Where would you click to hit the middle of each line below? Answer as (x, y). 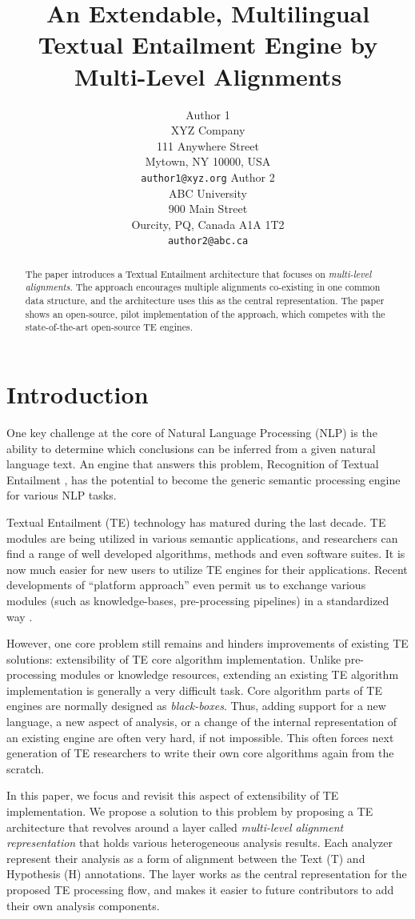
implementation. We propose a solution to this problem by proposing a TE (190, 811)
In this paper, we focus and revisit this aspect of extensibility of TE (173, 795)
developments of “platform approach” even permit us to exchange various (186, 585)
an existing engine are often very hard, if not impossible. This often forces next (200, 737)
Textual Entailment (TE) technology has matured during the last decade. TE (196, 522)
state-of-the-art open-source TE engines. (109, 327)
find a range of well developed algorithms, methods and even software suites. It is (206, 554)
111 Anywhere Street (207, 145)
